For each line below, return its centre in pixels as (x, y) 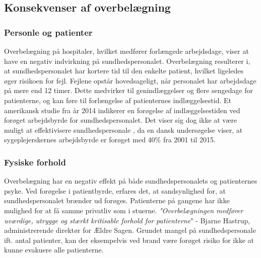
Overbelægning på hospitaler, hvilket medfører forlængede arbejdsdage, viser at (126, 51)
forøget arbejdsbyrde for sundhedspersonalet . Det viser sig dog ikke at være (121, 120)
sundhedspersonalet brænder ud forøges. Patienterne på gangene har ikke (117, 200)
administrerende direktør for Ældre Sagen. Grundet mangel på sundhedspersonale (130, 230)
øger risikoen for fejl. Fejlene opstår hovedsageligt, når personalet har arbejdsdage (130, 80)
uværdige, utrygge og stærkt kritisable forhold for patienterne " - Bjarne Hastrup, (127, 220)
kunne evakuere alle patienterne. (54, 250)
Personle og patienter (48, 32)
